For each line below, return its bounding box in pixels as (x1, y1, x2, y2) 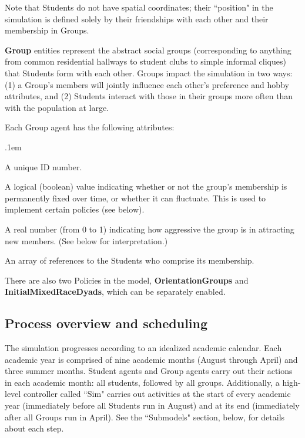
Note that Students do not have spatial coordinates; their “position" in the (5, 1, 273, 13)
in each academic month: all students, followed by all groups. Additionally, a (5, 376, 280, 388)
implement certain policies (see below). (5, 203, 145, 215)
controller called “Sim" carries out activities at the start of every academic (23, 388, 291, 400)
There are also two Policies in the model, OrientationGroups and (5, 274, 249, 286)
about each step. (5, 422, 64, 434)
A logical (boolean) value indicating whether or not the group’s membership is (5, 180, 287, 193)
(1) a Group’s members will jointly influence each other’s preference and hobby (5, 78, 289, 90)
